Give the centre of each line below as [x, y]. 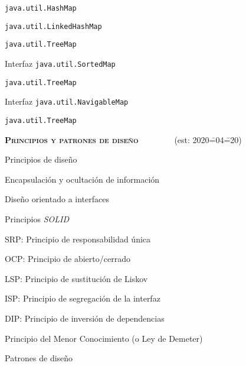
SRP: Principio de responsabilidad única [78, 239]
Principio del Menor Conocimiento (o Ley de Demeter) [104, 338]
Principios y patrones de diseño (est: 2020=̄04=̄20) [123, 139]
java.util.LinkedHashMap [53, 26]
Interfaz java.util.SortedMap [60, 63]
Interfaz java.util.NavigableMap [67, 101]
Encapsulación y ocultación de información [82, 179]
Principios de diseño [41, 159]
